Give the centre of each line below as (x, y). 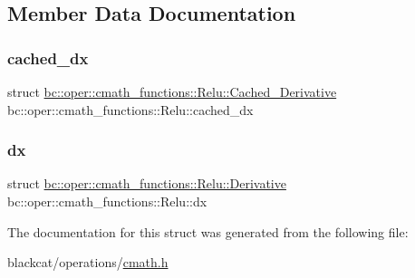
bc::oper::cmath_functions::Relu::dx (107, 201)
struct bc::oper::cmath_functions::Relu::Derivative (147, 183)
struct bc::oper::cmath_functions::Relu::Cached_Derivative (172, 91)
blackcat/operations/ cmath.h (88, 262)
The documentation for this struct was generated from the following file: (208, 231)
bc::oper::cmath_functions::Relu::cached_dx (130, 109)
